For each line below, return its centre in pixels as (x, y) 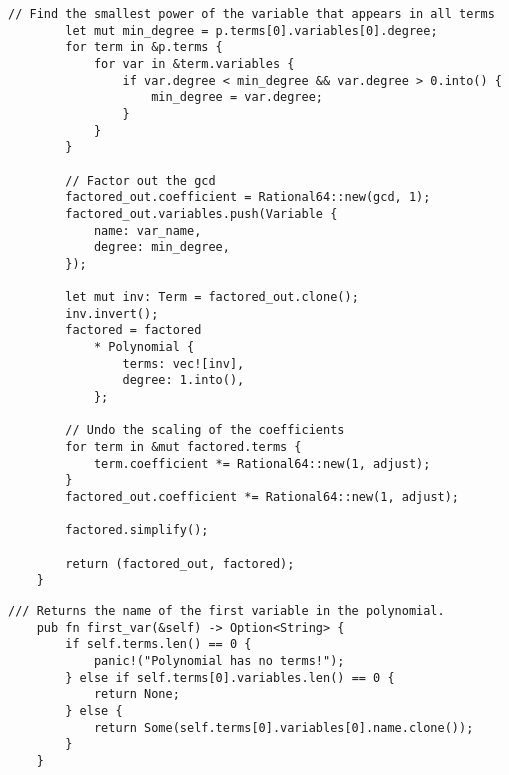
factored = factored (133, 330)
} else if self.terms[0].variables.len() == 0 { (230, 677)
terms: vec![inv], (183, 363)
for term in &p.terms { (144, 47)
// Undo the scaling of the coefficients (205, 430)
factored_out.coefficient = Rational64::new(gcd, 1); (248, 197)
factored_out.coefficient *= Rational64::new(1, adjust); (262, 497)
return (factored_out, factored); (180, 563)
